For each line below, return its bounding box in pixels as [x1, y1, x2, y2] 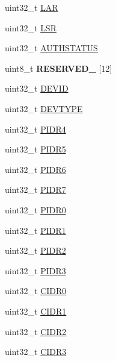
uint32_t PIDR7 [5, 183, 66, 196]
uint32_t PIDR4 [5, 122, 66, 135]
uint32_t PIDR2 [5, 244, 66, 257]
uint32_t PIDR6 [5, 163, 66, 175]
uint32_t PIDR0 [5, 203, 66, 216]
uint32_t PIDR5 [5, 143, 66, 155]
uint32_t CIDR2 [5, 325, 67, 337]
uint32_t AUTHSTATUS [5, 42, 98, 54]
